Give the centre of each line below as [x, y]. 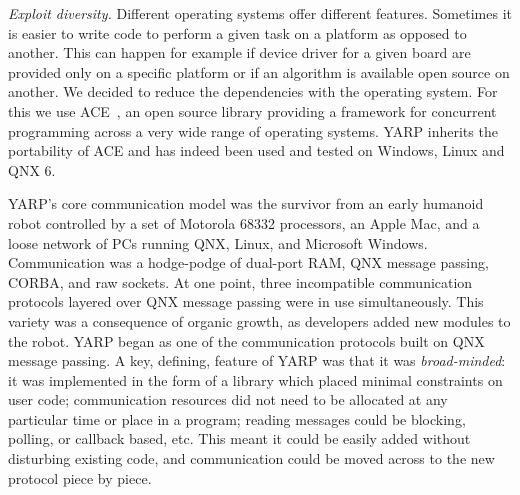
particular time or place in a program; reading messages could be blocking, [237, 418]
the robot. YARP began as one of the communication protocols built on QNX [246, 340]
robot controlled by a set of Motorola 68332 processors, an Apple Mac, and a [244, 222]
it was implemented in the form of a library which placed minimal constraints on [255, 379]
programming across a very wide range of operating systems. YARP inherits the [253, 130]
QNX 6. [32, 169]
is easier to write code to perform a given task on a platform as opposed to [237, 32]
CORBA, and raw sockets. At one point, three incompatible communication [240, 281]
